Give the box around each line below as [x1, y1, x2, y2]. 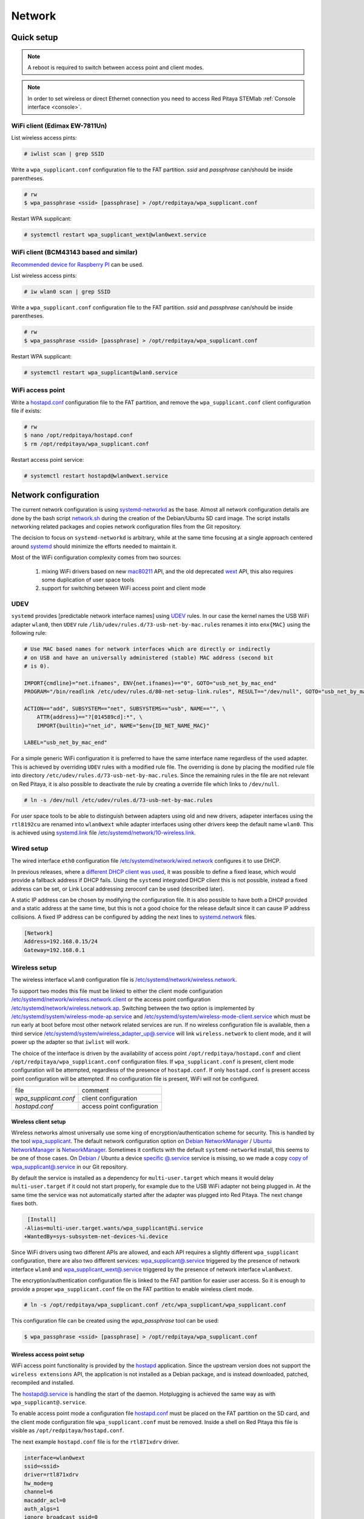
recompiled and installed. [11, 1379, 75, 1387]
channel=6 [24, 1489, 53, 1495]
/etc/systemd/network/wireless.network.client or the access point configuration [11, 996, 211, 1003]
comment [81, 1086, 109, 1095]
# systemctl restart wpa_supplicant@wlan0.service [24, 369, 178, 376]
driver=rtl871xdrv [24, 1471, 79, 1478]
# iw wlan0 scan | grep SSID [24, 289, 111, 295]
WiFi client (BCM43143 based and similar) [11, 248, 138, 256]
